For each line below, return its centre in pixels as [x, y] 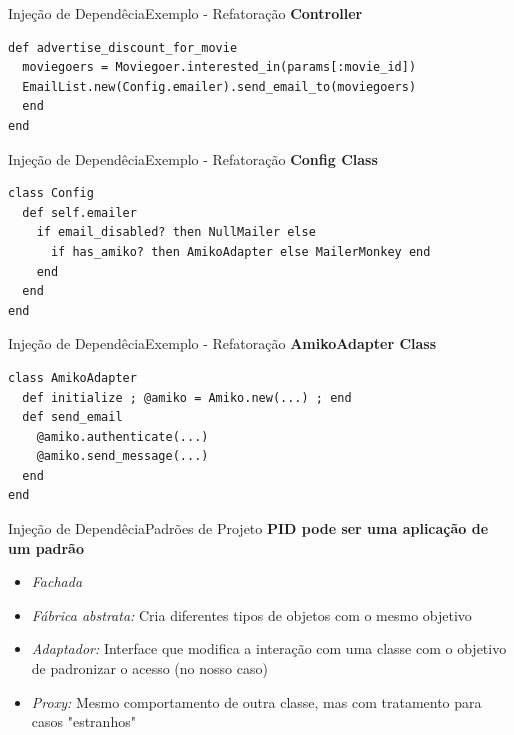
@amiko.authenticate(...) [122, 436]
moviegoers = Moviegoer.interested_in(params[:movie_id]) [219, 67]
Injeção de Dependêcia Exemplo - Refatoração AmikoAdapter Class [222, 343]
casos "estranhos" [83, 721]
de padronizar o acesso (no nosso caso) [149, 668]
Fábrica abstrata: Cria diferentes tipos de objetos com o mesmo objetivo [251, 614]
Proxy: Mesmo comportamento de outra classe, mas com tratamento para [256, 701]
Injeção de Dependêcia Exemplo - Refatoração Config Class [193, 158]
